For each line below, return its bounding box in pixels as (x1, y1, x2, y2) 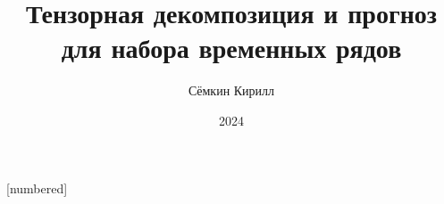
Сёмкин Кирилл (188, 81, 275, 100)
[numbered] (6, 178, 68, 197)
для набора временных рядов (61, 29, 402, 66)
